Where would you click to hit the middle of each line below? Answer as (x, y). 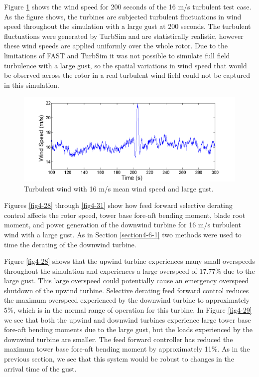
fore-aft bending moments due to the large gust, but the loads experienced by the (128, 329)
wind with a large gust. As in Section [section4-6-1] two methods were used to (123, 234)
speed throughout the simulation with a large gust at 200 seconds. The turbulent (128, 26)
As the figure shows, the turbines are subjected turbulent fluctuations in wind (123, 16)
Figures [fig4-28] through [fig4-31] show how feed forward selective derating (118, 205)
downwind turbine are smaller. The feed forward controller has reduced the (119, 339)
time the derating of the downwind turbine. (70, 244)
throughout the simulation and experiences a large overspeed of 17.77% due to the (129, 271)
